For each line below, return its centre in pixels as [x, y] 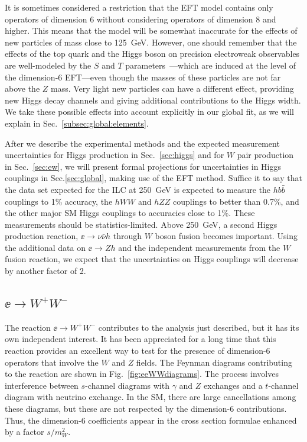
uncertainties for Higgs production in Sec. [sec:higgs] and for [115, 155]
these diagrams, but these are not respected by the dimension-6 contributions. [146, 409]
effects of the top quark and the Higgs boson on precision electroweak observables [152, 54]
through [128, 236]
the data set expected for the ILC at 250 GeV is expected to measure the [138, 189]
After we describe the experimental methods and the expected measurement [142, 143]
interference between [42, 385]
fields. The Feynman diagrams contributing [214, 362]
